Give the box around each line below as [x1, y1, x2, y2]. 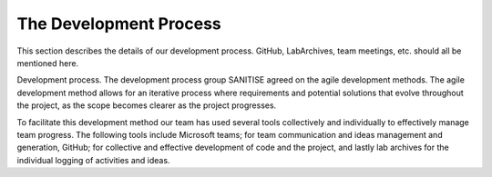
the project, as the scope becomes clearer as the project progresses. [16, 100, 277, 111]
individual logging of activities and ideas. [16, 154, 170, 165]
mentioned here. [16, 57, 79, 68]
